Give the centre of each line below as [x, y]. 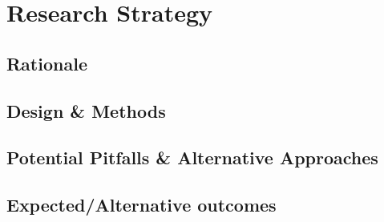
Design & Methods [86, 110]
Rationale [47, 63]
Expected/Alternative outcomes [141, 205]
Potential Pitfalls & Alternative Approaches [192, 157]
